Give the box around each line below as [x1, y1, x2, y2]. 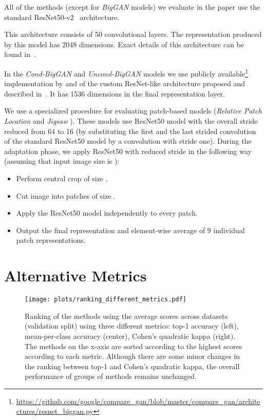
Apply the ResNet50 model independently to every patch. [16, 207, 198, 218]
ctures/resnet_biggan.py [16, 406, 93, 416]
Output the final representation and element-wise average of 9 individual [16, 224, 245, 235]
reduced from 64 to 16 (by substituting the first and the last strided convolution [4, 125, 256, 136]
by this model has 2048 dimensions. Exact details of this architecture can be [4, 39, 244, 49]
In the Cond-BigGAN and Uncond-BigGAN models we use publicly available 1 [4, 66, 248, 79]
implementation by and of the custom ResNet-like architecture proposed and [4, 78, 245, 89]
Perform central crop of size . [16, 173, 108, 183]
